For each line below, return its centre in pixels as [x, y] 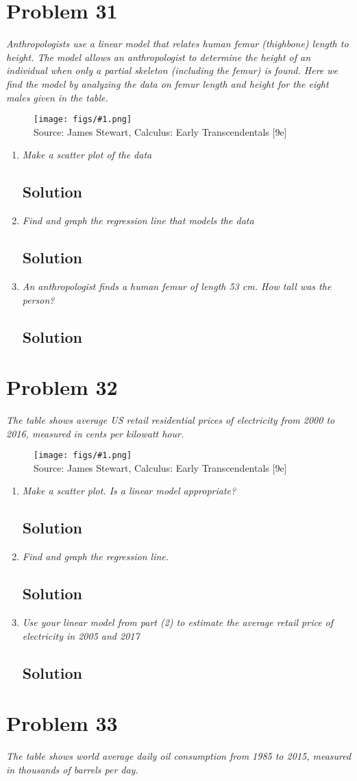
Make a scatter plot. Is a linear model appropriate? [129, 491]
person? [38, 299]
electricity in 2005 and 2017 [81, 635]
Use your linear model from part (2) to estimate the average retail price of [178, 622]
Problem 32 [62, 387]
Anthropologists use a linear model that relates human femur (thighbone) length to [177, 44]
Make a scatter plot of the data [87, 155]
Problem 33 [62, 723]
